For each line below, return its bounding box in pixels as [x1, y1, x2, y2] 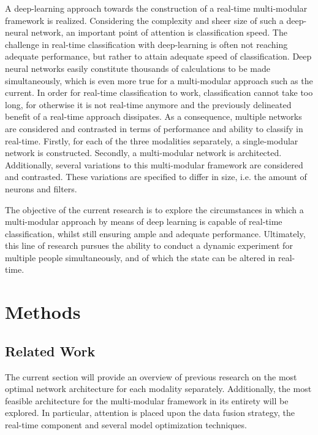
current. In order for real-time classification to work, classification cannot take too [5, 86, 313, 99]
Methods [5, 299, 81, 324]
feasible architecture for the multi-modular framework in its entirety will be [5, 394, 289, 407]
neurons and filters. [5, 182, 77, 195]
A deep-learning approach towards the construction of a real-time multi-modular [5, 2, 308, 14]
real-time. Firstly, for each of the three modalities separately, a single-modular [5, 134, 298, 147]
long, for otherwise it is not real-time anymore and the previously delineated [5, 98, 292, 111]
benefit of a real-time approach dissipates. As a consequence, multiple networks [5, 110, 302, 123]
